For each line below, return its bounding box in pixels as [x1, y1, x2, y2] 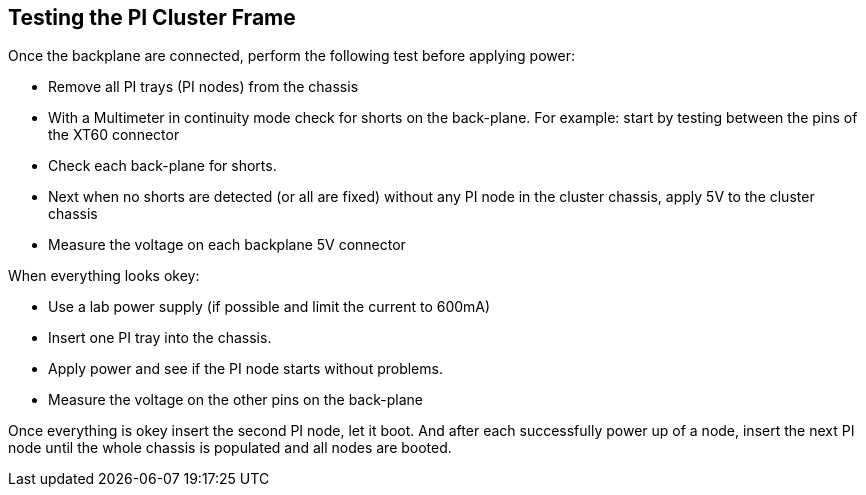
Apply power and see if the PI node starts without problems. [48, 360, 443, 378]
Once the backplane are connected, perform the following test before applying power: [8, 47, 575, 65]
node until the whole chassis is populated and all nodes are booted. [8, 439, 452, 457]
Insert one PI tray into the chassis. [48, 329, 272, 347]
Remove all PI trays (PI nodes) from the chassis [48, 78, 359, 96]
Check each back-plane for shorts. [48, 157, 277, 175]
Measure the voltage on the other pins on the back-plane [48, 391, 423, 409]
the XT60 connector [48, 126, 180, 144]
